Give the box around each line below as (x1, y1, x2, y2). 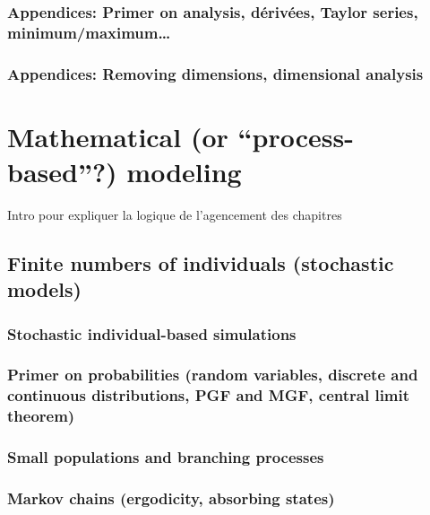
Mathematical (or (7, 118, 228, 154)
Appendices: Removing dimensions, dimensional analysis (7, 62, 424, 84)
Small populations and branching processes (7, 446, 324, 468)
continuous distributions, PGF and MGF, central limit (7, 384, 410, 406)
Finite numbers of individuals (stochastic (7, 249, 394, 276)
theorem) (7, 405, 75, 427)
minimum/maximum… (7, 21, 171, 43)
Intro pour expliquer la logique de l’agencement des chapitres (7, 205, 342, 223)
